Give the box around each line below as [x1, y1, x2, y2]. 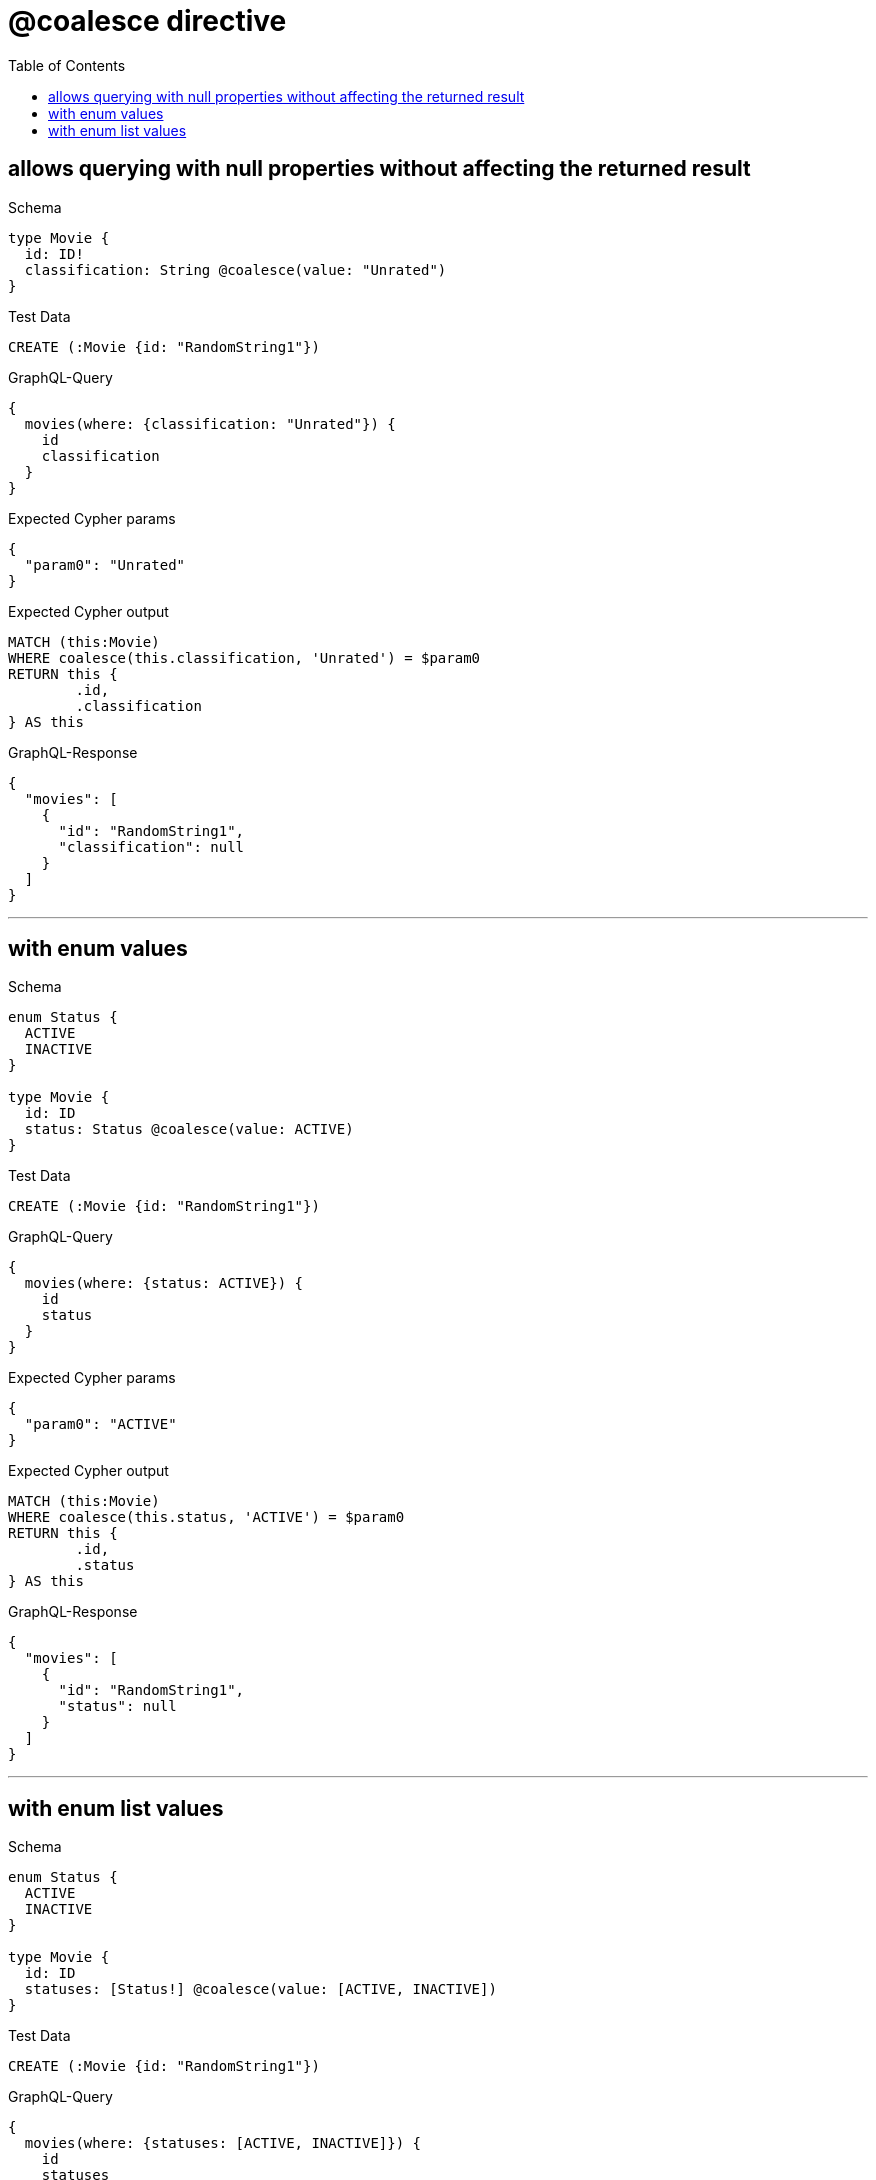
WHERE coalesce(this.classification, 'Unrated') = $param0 [8, 649, 481, 666]
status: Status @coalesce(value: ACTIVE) [24, 1121, 354, 1138]
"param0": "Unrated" [24, 556, 186, 573]
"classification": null [58, 838, 245, 855]
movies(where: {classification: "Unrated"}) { [24, 415, 396, 432]
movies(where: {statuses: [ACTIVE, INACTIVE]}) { [24, 2135, 422, 2152]
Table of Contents [8, 56, 126, 74]
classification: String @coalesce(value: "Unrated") [24, 261, 447, 278]
